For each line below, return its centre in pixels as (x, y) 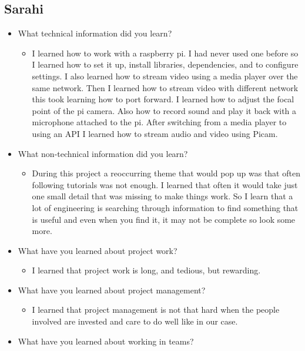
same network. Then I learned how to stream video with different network (165, 87)
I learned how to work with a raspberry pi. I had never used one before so (165, 53)
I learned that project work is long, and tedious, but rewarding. (146, 270)
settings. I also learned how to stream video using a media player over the (165, 76)
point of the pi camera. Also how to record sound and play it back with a (164, 110)
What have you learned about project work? (98, 250)
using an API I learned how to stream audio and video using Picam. (155, 133)
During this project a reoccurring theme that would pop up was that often (166, 173)
